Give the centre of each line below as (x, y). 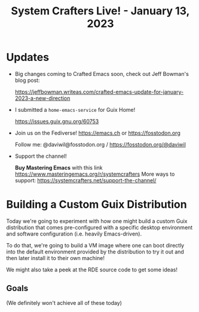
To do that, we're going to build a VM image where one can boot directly (95, 245)
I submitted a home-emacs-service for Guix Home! (75, 109)
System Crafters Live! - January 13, (100, 11)
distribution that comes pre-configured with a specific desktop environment (99, 227)
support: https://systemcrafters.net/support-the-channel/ (85, 180)
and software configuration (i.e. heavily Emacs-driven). (74, 234)
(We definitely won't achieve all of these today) (64, 302)
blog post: (27, 80)
